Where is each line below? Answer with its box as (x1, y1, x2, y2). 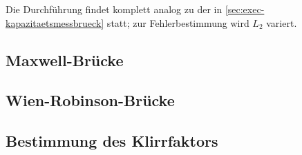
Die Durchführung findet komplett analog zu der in (6, 2, 223, 16)
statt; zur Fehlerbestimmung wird (106, 15, 249, 30)
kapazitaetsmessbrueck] (6, 15, 104, 30)
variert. (266, 15, 297, 30)
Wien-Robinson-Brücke (6, 90, 175, 111)
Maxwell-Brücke (6, 49, 124, 70)
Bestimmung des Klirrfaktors (6, 130, 218, 152)
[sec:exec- (225, 2, 265, 16)
